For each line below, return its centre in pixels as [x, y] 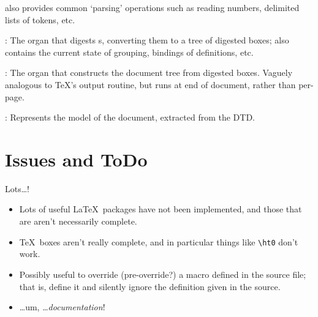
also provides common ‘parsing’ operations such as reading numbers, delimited [152, 7]
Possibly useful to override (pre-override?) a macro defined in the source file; [163, 274]
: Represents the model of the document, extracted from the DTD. [130, 117]
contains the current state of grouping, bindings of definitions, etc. [129, 52]
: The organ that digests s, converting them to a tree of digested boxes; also [147, 40]
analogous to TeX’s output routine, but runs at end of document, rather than [150, 84]
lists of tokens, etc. [40, 19]
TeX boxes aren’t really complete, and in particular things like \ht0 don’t [159, 241]
